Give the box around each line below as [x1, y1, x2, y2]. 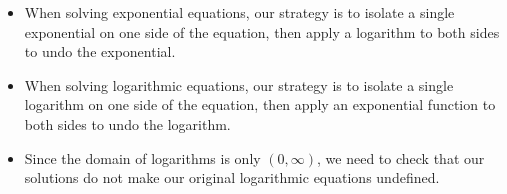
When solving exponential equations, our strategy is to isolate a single [24, 2, 455, 22]
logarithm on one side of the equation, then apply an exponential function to [24, 94, 496, 115]
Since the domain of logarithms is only [24, 147, 261, 168]
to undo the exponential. [24, 41, 176, 62]
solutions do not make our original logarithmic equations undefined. [24, 167, 440, 188]
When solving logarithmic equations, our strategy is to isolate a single [24, 74, 454, 95]
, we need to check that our [317, 147, 485, 168]
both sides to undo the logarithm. [24, 113, 231, 134]
